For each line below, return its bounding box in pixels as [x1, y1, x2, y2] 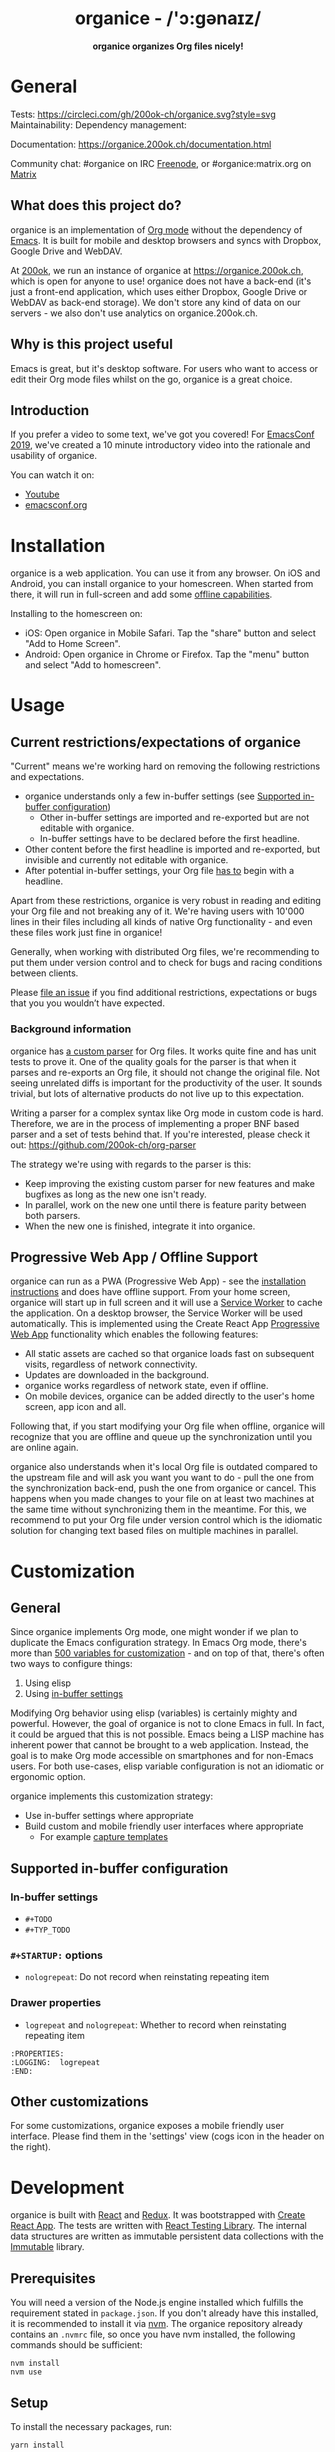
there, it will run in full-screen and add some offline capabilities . [10, 588, 273, 601]
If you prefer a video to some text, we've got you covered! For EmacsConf [10, 428, 315, 441]
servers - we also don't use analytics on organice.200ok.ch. [10, 307, 258, 319]
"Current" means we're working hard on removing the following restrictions [10, 760, 321, 772]
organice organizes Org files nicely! [92, 40, 244, 52]
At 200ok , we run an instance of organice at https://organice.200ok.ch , [10, 264, 304, 276]
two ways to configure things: [10, 1658, 133, 1670]
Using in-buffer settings [24, 1688, 123, 1700]
